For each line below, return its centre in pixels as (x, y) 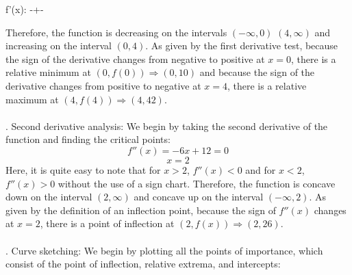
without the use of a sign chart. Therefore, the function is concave (197, 183)
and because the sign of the (257, 72)
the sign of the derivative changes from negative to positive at (135, 58)
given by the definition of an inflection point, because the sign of (141, 210)
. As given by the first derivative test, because (242, 45)
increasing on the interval (59, 45)
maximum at (32, 99)
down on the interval (49, 197)
